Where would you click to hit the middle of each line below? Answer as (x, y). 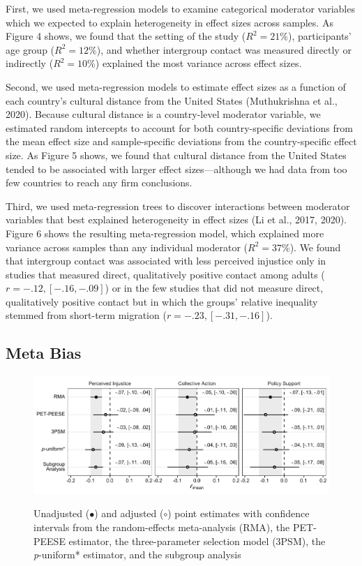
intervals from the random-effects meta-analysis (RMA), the (162, 527)
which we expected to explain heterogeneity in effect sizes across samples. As (169, 22)
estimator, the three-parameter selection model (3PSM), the (197, 541)
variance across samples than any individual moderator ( (127, 247)
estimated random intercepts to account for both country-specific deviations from (179, 127)
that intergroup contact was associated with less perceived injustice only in (166, 261)
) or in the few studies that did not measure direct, (214, 288)
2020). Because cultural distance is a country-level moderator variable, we (163, 114)
